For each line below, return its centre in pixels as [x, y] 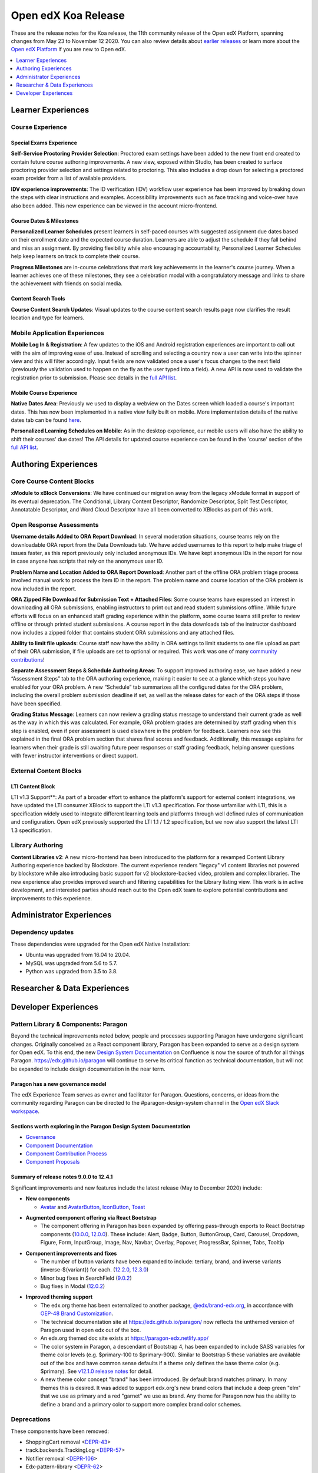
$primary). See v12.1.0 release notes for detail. [97, 1371]
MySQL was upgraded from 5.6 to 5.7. [72, 963]
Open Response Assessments [55, 524]
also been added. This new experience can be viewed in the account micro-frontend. [114, 206]
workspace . [25, 1111]
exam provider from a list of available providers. [69, 178]
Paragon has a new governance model [59, 1084]
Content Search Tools [38, 299]
